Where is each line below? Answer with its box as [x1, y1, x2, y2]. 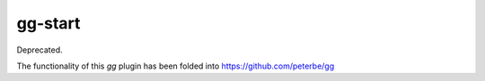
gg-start [16, 13, 81, 33]
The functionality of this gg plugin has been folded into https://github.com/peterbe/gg [16, 61, 335, 71]
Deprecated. [16, 45, 63, 55]
